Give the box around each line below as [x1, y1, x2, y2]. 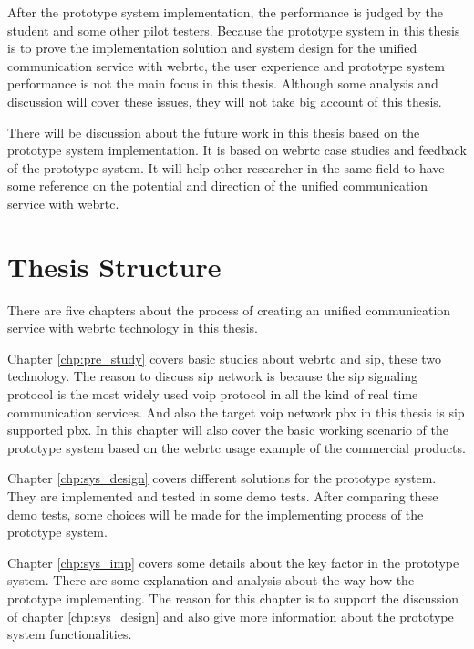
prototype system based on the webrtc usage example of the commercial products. [7, 438, 466, 457]
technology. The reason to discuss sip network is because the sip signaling [7, 366, 417, 386]
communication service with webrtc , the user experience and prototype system [7, 56, 445, 75]
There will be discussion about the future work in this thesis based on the [7, 122, 420, 141]
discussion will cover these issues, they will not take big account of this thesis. [7, 91, 442, 110]
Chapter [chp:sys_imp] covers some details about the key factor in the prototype [7, 552, 459, 572]
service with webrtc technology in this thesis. [7, 318, 258, 337]
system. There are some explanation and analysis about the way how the [7, 571, 415, 590]
